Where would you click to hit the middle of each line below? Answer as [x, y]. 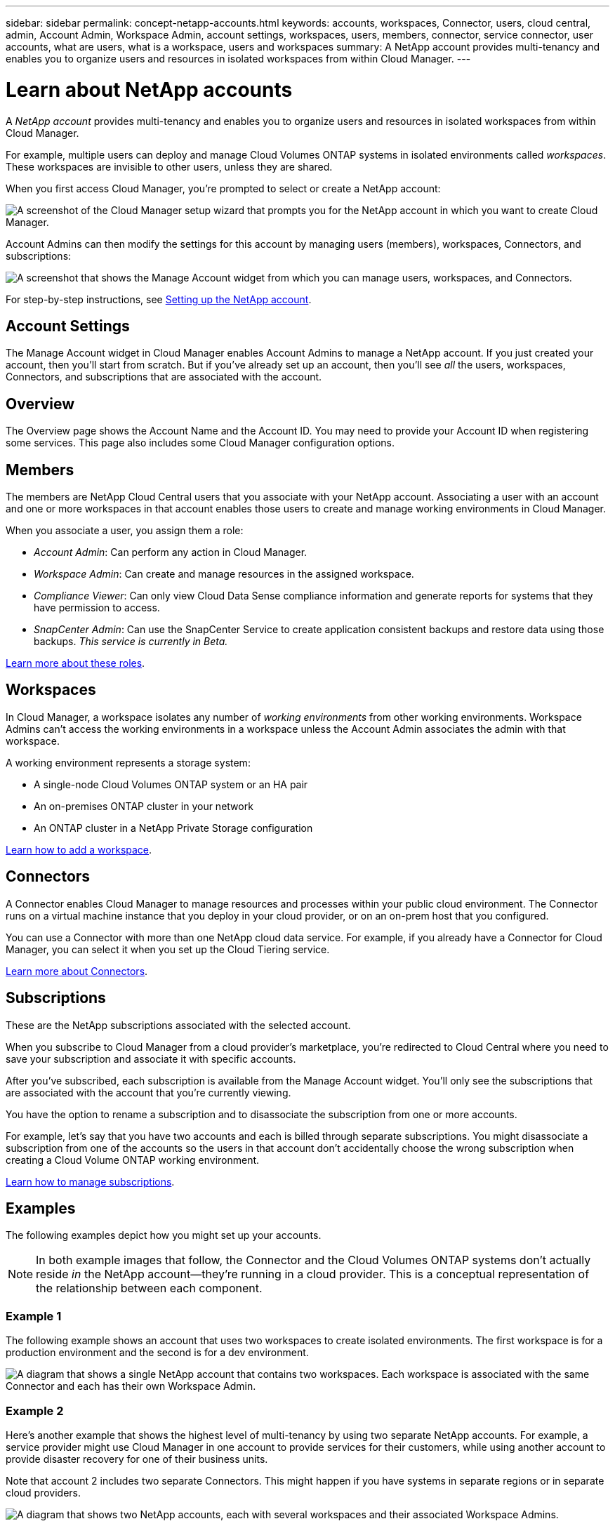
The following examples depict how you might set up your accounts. [164, 1235]
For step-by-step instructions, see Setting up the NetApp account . [159, 299]
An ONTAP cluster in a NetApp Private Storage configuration [173, 828]
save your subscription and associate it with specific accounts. [151, 1059]
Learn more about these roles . [75, 663]
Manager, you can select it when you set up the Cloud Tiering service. [168, 949]
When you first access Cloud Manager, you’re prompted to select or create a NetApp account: [223, 188]
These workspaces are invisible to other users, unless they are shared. [169, 166]
